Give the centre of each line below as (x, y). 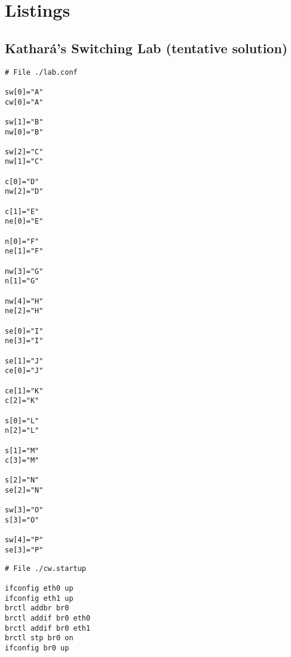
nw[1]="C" (24, 162)
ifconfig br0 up (37, 648)
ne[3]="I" (24, 341)
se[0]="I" (24, 331)
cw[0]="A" (24, 102)
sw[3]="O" (24, 510)
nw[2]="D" (24, 192)
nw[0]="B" (24, 132)
